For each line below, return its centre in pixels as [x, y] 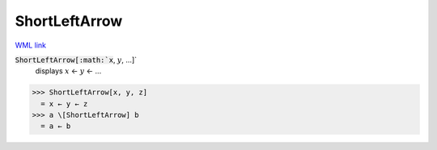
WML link [31, 45]
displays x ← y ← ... [68, 71]
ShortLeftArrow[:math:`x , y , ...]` [76, 60]
